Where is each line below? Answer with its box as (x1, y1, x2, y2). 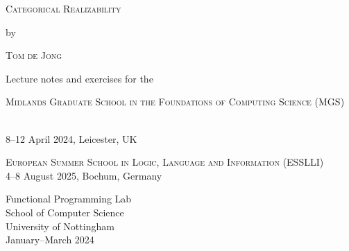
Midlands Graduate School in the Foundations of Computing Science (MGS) (6, 94, 345, 109)
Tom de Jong (6, 48, 62, 62)
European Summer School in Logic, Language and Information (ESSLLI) (6, 155, 324, 169)
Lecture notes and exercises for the (6, 71, 153, 85)
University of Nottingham (6, 218, 114, 233)
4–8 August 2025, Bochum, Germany (6, 168, 162, 182)
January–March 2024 (6, 232, 94, 247)
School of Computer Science (6, 205, 124, 219)
